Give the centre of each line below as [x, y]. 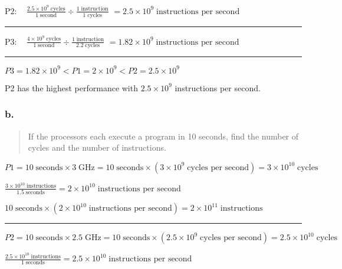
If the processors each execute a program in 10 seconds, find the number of [163, 136]
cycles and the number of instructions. [97, 147]
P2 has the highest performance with [71, 87]
